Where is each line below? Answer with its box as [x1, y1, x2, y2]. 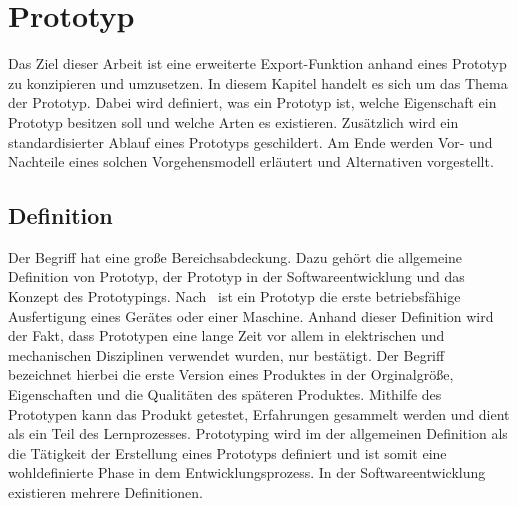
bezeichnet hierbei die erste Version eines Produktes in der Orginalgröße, [8, 364, 454, 385]
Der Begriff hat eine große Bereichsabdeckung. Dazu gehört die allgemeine [8, 246, 463, 267]
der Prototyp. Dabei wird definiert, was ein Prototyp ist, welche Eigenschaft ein [8, 92, 497, 113]
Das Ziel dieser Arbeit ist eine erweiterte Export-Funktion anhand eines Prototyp [8, 53, 507, 74]
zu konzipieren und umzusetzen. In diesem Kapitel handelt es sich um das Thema [8, 72, 508, 93]
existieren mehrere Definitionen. [8, 482, 203, 503]
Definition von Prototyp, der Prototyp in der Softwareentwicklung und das [8, 266, 465, 287]
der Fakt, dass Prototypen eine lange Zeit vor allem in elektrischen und [8, 325, 445, 346]
